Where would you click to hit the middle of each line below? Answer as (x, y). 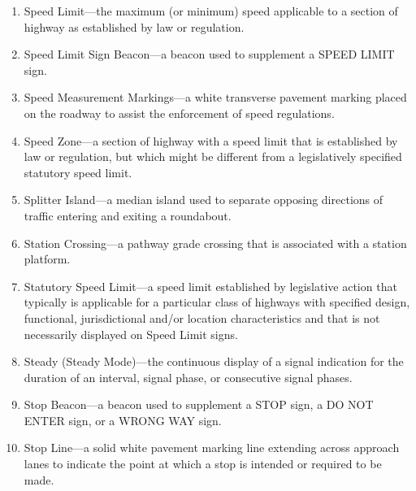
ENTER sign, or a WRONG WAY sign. (123, 420)
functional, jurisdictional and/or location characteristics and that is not (202, 317)
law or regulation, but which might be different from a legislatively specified (213, 156)
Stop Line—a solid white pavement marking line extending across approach (212, 448)
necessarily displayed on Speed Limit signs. (131, 334)
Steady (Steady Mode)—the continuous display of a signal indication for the (214, 361)
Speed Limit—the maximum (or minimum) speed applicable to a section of (211, 11)
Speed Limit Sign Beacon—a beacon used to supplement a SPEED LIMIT (209, 54)
